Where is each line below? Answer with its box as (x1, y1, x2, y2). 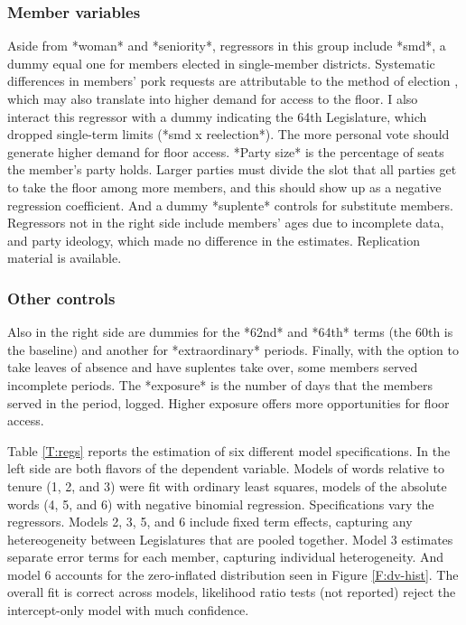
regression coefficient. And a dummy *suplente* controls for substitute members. (7, 195, 453, 214)
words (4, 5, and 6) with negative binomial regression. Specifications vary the (7, 494, 434, 513)
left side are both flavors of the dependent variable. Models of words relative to (7, 459, 444, 478)
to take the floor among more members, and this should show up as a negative (7, 177, 442, 196)
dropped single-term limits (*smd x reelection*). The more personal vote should (7, 125, 450, 144)
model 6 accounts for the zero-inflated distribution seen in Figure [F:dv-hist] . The (7, 564, 459, 583)
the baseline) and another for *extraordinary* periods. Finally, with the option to (7, 340, 460, 359)
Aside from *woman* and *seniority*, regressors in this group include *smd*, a (7, 36, 446, 55)
